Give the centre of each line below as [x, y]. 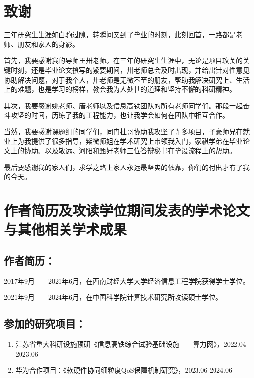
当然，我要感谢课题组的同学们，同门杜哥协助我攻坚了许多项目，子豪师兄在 [123, 131]
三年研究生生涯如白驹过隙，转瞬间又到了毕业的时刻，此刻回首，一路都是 [120, 34]
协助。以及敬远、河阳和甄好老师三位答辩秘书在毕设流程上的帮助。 [130, 151]
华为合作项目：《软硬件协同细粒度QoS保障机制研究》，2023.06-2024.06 [124, 370]
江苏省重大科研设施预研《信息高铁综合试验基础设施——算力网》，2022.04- [132, 344]
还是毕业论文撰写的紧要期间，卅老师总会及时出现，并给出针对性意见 [140, 70]
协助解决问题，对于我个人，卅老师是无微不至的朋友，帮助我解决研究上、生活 [127, 79]
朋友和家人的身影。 [48, 44]
